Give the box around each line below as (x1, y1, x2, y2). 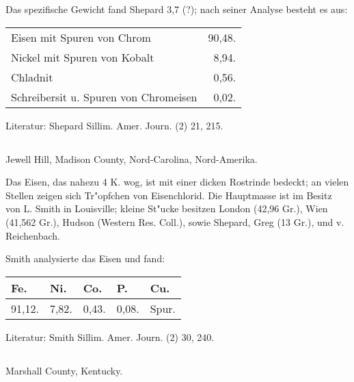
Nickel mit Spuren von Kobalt (11, 49, 154, 65)
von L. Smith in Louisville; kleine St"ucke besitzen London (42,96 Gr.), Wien (5, 201, 328, 216)
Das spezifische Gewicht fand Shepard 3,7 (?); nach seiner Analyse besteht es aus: (5, 2, 348, 16)
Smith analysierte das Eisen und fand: (5, 251, 165, 266)
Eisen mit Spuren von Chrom (11, 29, 151, 45)
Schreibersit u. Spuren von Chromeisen (11, 88, 198, 105)
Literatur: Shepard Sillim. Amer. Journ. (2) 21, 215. (5, 118, 223, 132)
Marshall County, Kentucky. (5, 363, 123, 377)
